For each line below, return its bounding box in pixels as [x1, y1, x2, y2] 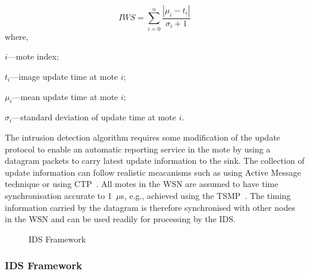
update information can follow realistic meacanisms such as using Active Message [5, 166, 301, 178]
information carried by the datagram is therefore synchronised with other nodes [5, 201, 295, 213]
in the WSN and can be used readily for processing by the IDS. [5, 213, 236, 225]
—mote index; [7, 50, 59, 63]
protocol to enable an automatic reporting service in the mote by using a [5, 142, 271, 155]
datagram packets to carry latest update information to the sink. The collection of [5, 154, 305, 167]
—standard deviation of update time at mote [12, 111, 177, 123]
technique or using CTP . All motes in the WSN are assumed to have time [5, 178, 278, 190]
